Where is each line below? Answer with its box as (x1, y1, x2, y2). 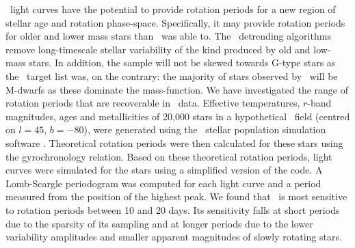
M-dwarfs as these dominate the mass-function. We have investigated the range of (5, 82, 349, 96)
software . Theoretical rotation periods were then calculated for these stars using (5, 135, 343, 150)
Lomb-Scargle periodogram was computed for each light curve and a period (5, 176, 321, 190)
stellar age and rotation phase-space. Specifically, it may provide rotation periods (5, 15, 345, 29)
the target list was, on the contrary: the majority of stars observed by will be (5, 68, 338, 83)
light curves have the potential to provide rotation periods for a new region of (10, 2, 336, 16)
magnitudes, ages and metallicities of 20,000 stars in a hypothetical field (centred (5, 109, 350, 123)
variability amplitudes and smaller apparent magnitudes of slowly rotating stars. (5, 230, 342, 244)
